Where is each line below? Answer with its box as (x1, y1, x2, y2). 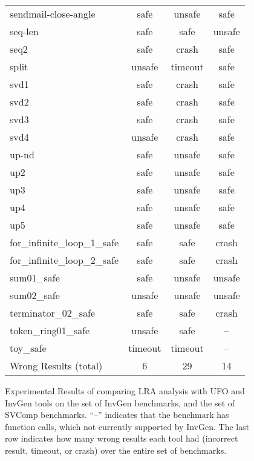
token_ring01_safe (10, 323, 90, 337)
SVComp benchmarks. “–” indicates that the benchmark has (5, 408, 229, 421)
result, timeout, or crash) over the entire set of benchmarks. (5, 443, 227, 456)
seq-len (10, 24, 39, 38)
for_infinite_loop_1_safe (10, 235, 119, 249)
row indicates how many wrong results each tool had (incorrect (5, 432, 238, 445)
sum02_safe (10, 288, 60, 302)
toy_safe (10, 341, 47, 355)
